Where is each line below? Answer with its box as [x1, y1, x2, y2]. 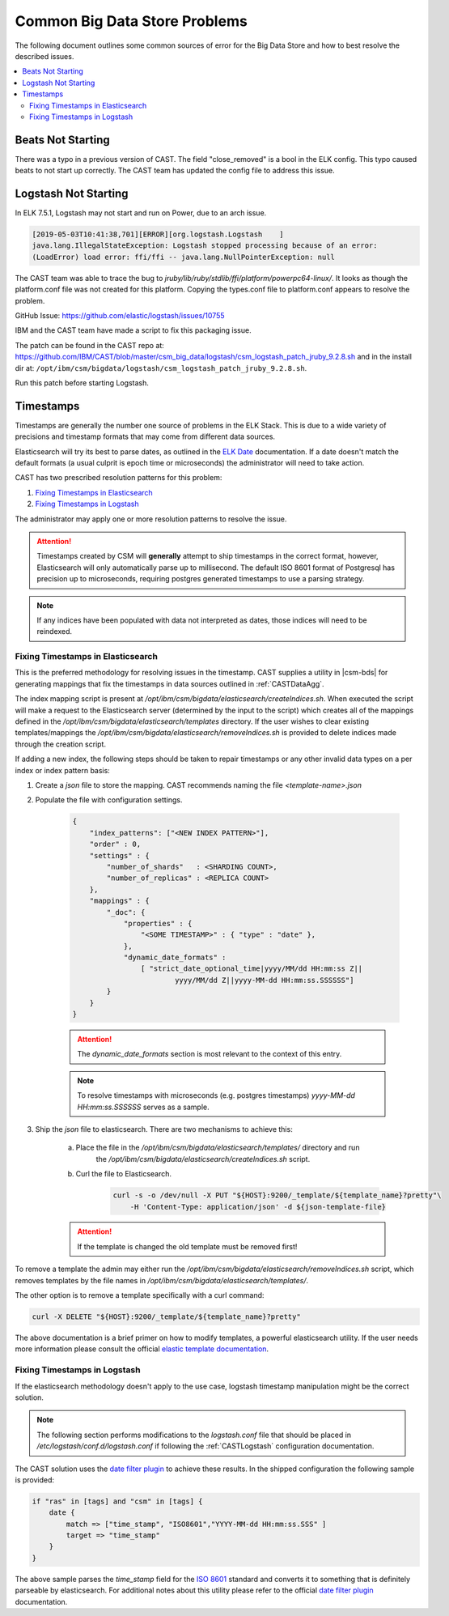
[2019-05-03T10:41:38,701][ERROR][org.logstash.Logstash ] [32, 230, 284, 239]
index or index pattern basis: [15, 765, 111, 775]
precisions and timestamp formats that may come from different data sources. [15, 432, 275, 441]
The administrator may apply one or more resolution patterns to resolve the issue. [15, 514, 287, 524]
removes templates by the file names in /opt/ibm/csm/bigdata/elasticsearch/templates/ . [15, 1275, 309, 1285]
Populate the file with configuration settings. [35, 795, 183, 805]
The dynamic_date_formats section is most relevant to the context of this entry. [77, 1049, 342, 1059]
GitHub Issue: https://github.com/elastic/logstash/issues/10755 [15, 311, 226, 321]
